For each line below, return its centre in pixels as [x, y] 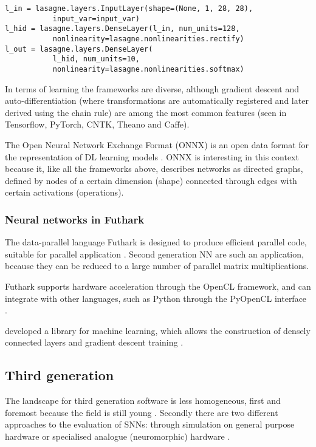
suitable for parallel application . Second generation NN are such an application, [154, 254]
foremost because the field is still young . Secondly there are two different [142, 412]
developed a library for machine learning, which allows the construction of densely [158, 330]
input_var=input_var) [96, 19]
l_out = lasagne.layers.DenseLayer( [79, 49]
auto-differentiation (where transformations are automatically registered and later [157, 101]
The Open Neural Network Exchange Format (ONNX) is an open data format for [157, 144]
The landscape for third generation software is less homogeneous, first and [143, 401]
